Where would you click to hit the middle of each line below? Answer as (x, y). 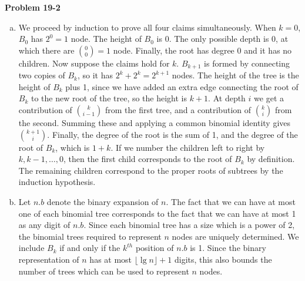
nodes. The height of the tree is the (235, 75)
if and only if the (90, 248)
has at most (111, 259)
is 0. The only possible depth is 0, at (222, 39)
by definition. (271, 159)
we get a (269, 98)
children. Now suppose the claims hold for (94, 63)
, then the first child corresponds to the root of (148, 159)
